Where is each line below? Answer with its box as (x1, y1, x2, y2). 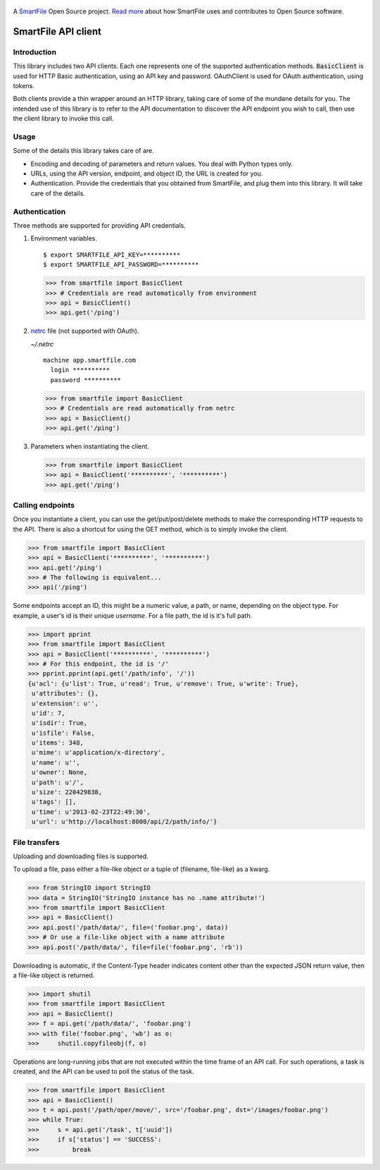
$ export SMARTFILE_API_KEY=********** (43, 250, 181, 259)
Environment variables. (30, 234, 98, 243)
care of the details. (30, 189, 86, 197)
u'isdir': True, (32, 719, 88, 727)
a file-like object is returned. (13, 971, 95, 980)
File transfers (13, 837, 60, 847)
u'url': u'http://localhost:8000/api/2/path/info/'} (32, 818, 217, 826)
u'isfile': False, (32, 729, 95, 737)
